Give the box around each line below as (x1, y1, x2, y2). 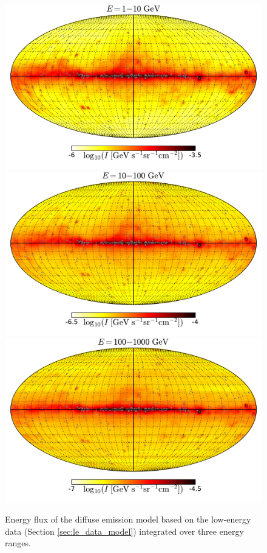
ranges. (5, 537, 31, 549)
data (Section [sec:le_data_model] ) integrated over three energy (5, 524, 244, 537)
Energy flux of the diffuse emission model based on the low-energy (5, 513, 251, 526)
